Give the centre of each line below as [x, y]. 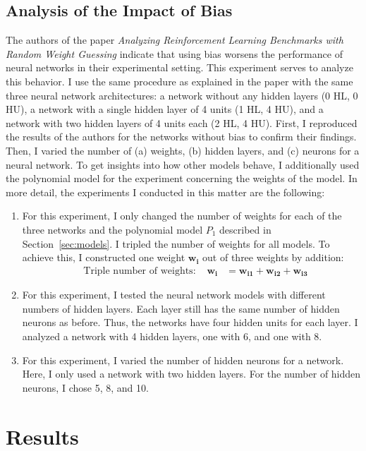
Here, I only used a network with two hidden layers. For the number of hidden [191, 374]
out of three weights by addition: [273, 257]
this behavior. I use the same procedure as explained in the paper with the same [179, 81]
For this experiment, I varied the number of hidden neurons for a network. [183, 360]
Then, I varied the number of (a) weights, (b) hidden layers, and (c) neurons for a [183, 150]
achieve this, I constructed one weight [104, 257]
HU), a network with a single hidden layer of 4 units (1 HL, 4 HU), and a [165, 109]
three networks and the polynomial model [112, 229]
